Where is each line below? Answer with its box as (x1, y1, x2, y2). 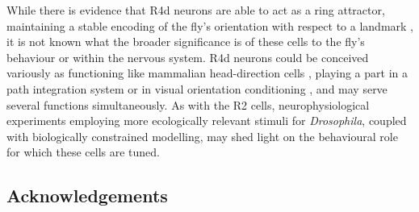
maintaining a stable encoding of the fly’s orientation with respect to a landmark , (6, 17, 413, 34)
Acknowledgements (6, 183, 168, 208)
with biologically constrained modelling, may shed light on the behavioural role (6, 127, 398, 144)
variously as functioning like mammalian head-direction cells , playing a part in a (6, 64, 408, 81)
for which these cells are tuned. (6, 143, 160, 160)
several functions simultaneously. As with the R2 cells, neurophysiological (6, 96, 370, 113)
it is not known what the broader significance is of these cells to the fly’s (6, 33, 365, 50)
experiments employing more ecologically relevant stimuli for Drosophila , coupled (6, 112, 407, 129)
